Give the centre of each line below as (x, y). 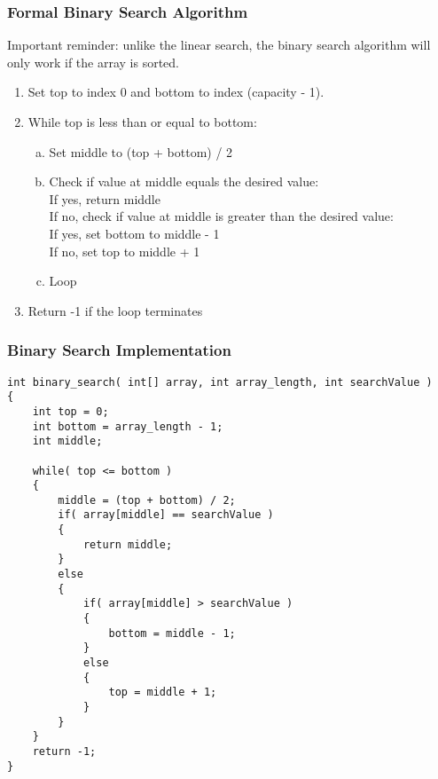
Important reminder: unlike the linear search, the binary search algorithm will (219, 45)
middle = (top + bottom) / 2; (147, 500)
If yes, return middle (105, 198)
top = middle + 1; (163, 692)
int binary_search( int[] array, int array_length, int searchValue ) (220, 382)
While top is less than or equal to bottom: (142, 122)
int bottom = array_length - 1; (128, 426)
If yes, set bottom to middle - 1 (134, 233)
